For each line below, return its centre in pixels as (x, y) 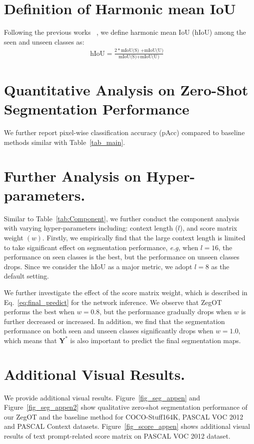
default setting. (27, 276)
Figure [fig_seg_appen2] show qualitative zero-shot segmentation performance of (126, 407)
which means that (31, 340)
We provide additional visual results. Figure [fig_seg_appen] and (102, 397)
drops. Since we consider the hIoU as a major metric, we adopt (98, 266)
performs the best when (39, 312)
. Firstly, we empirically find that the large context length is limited (144, 237)
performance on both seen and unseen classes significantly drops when (109, 331)
